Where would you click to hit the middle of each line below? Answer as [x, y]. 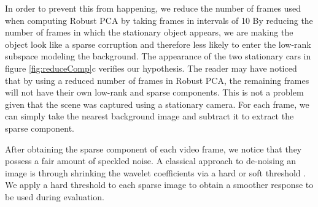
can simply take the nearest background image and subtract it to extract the [149, 116]
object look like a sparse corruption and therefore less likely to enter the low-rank [158, 44]
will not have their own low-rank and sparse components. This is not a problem [154, 92]
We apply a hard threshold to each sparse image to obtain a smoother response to [159, 185]
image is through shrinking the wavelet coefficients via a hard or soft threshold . [156, 172]
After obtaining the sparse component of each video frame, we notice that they [153, 149]
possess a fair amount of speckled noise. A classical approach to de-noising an [151, 161]
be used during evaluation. [55, 196]
